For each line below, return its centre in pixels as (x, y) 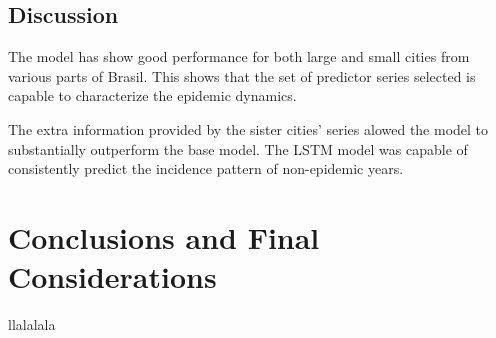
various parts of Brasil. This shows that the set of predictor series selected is (242, 75)
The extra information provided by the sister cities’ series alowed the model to (248, 128)
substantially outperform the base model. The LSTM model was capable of (238, 148)
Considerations (112, 276)
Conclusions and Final (164, 236)
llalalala (32, 324)
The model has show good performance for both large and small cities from (239, 56)
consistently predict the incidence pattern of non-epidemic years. (206, 168)
